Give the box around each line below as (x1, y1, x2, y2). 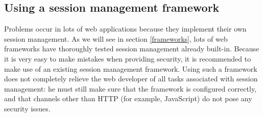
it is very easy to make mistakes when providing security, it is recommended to (4, 53, 251, 64)
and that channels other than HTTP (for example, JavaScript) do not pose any (4, 93, 252, 104)
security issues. (4, 103, 51, 113)
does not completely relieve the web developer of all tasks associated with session (4, 73, 258, 84)
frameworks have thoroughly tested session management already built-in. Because (4, 43, 259, 54)
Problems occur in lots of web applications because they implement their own (4, 23, 247, 34)
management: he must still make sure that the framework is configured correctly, (4, 83, 257, 94)
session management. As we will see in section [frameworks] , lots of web (4, 33, 228, 44)
